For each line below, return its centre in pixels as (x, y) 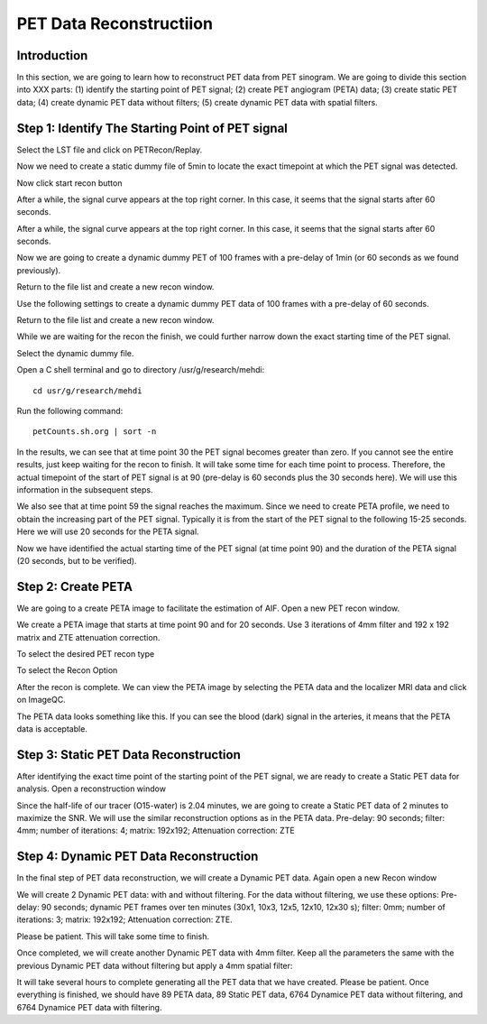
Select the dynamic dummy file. (75, 353)
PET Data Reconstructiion (115, 23)
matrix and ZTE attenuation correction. (88, 637)
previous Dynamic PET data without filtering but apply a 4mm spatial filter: (155, 965)
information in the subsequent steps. (85, 489)
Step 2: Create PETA (74, 586)
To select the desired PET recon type (86, 653)
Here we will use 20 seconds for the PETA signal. (108, 531)
